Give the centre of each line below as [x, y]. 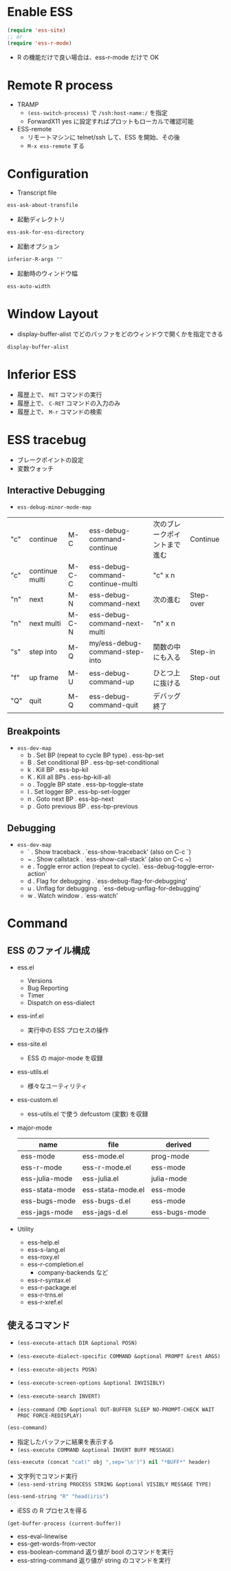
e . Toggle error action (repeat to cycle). [84, 866]
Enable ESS [40, 12]
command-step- [117, 652]
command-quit [114, 705]
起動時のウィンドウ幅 [47, 274]
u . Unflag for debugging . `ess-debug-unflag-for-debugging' [114, 888]
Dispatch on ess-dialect [61, 1003]
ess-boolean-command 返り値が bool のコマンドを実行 [95, 1552]
